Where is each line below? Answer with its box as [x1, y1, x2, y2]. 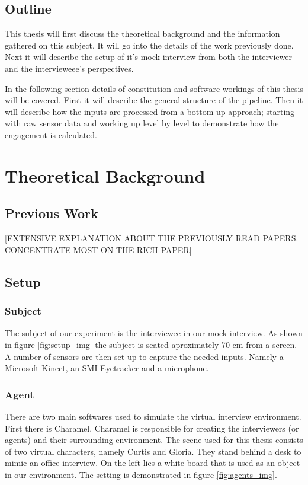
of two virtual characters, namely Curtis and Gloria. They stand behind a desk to [5, 445, 301, 457]
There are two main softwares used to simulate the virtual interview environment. [5, 410, 301, 422]
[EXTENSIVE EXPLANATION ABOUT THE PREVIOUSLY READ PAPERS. [5, 232, 299, 244]
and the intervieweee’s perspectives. [5, 62, 134, 74]
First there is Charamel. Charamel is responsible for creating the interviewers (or [5, 422, 299, 434]
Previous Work [5, 204, 98, 222]
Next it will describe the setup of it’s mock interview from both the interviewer [5, 50, 292, 63]
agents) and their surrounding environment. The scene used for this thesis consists [5, 433, 303, 446]
